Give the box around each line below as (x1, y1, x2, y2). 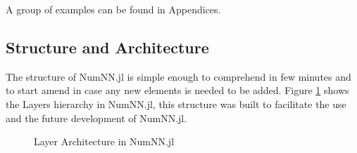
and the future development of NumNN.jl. (6, 110, 187, 125)
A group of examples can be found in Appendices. (6, 2, 221, 16)
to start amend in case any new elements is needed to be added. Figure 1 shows (6, 83, 349, 98)
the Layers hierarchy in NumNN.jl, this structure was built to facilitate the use (6, 96, 346, 111)
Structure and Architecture (6, 36, 209, 58)
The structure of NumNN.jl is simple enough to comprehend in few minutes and (6, 69, 351, 84)
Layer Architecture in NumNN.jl (34, 134, 175, 149)
